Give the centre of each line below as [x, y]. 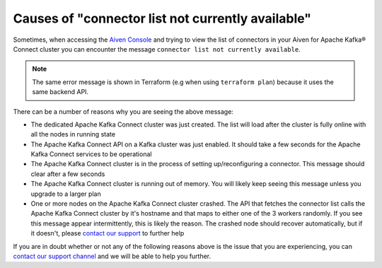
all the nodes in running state [73, 134]
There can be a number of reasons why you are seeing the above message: [123, 111]
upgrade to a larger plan [66, 194]
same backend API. [60, 92]
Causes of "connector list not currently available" [162, 18]
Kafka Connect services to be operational [91, 154]
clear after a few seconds [68, 174]
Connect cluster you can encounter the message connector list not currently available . [157, 49]
